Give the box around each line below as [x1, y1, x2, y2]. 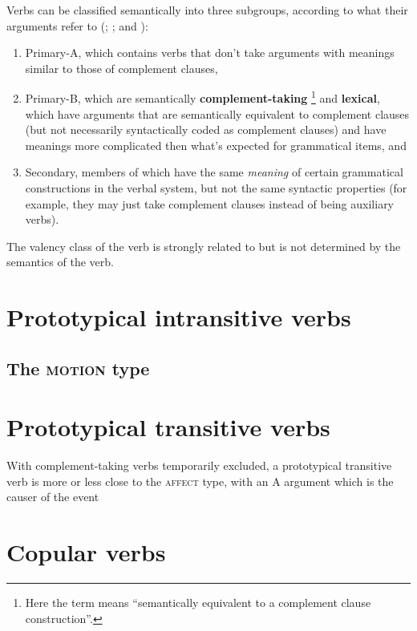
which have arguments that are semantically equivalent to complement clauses [25, 105, 410, 122]
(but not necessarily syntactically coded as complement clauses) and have [25, 121, 387, 138]
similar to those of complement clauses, [25, 59, 218, 76]
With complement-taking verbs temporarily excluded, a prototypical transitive [6, 457, 392, 474]
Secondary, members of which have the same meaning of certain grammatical [25, 164, 403, 180]
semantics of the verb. [6, 253, 114, 270]
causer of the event [6, 488, 99, 505]
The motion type [6, 355, 150, 380]
